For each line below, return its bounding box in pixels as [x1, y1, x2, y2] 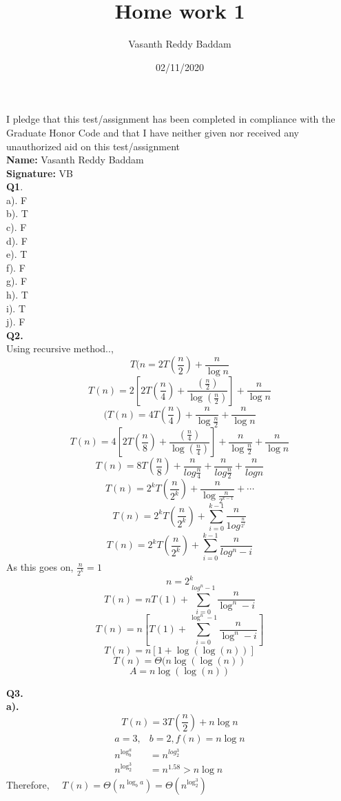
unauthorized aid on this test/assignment [6, 139, 180, 153]
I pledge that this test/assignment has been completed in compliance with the [6, 112, 335, 126]
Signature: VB [6, 165, 73, 180]
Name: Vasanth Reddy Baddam [6, 152, 144, 167]
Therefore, [6, 777, 50, 791]
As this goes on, [6, 559, 74, 574]
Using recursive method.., [6, 341, 114, 356]
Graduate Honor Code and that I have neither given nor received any [6, 125, 299, 139]
